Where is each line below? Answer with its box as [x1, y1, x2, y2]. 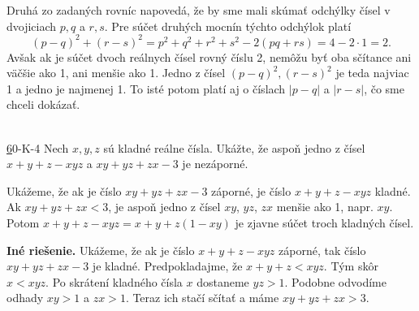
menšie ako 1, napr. [276, 198, 374, 215]
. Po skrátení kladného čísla [45, 273, 183, 290]
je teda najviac [335, 64, 409, 81]
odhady [6, 289, 44, 306]
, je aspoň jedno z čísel [108, 198, 221, 215]
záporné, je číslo [211, 182, 292, 199]
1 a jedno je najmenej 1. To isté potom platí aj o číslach [6, 80, 286, 97]
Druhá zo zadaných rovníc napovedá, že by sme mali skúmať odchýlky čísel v [6, 2, 391, 18]
